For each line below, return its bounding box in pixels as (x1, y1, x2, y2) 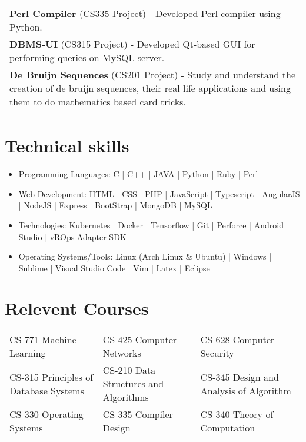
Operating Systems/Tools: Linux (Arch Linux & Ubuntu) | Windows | (18, 250, 272, 262)
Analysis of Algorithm (200, 383, 291, 397)
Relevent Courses (5, 296, 149, 320)
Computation (200, 421, 255, 435)
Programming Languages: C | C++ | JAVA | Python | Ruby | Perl (18, 168, 258, 180)
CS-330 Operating (9, 407, 84, 421)
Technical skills (5, 134, 129, 158)
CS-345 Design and (200, 370, 279, 384)
